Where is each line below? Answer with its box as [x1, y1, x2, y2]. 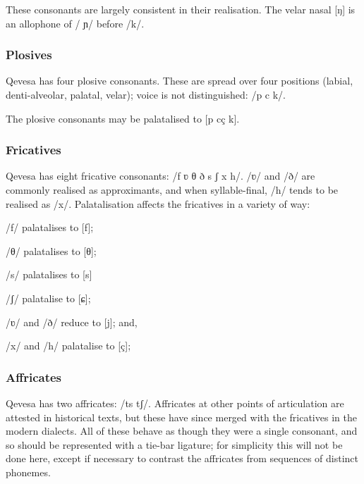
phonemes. [6, 464, 51, 479]
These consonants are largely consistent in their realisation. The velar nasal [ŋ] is [6, 2, 356, 16]
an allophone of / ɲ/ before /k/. [6, 15, 145, 30]
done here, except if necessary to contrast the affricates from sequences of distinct [6, 451, 358, 466]
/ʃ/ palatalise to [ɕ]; [6, 290, 91, 305]
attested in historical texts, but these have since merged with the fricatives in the [6, 409, 357, 424]
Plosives [6, 46, 52, 63]
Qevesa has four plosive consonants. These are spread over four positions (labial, [6, 73, 353, 88]
